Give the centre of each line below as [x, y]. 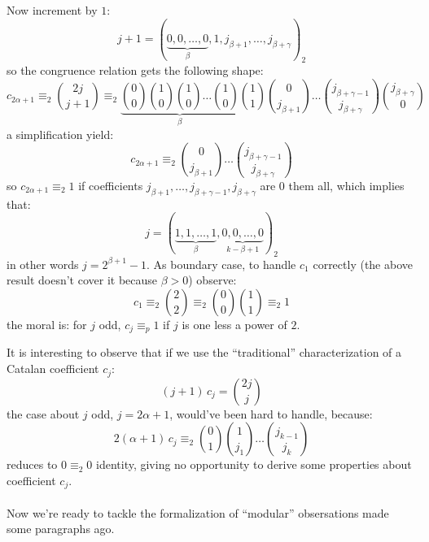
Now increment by [52, 10]
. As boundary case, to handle [221, 264]
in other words [43, 264]
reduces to [32, 464]
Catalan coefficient [53, 369]
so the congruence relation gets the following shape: [135, 70]
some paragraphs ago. [61, 529]
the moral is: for [47, 325]
